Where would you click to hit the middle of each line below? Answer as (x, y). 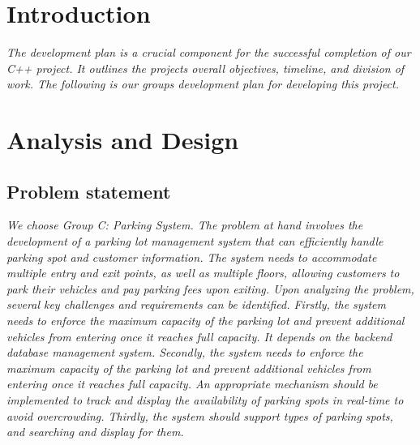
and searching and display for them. (95, 432)
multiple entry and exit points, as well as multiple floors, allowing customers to (203, 273)
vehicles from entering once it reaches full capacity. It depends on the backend (199, 336)
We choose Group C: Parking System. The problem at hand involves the (185, 225)
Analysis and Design (123, 140)
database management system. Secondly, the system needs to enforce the (185, 352)
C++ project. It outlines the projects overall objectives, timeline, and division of (206, 68)
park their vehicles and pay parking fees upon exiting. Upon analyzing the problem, (210, 288)
